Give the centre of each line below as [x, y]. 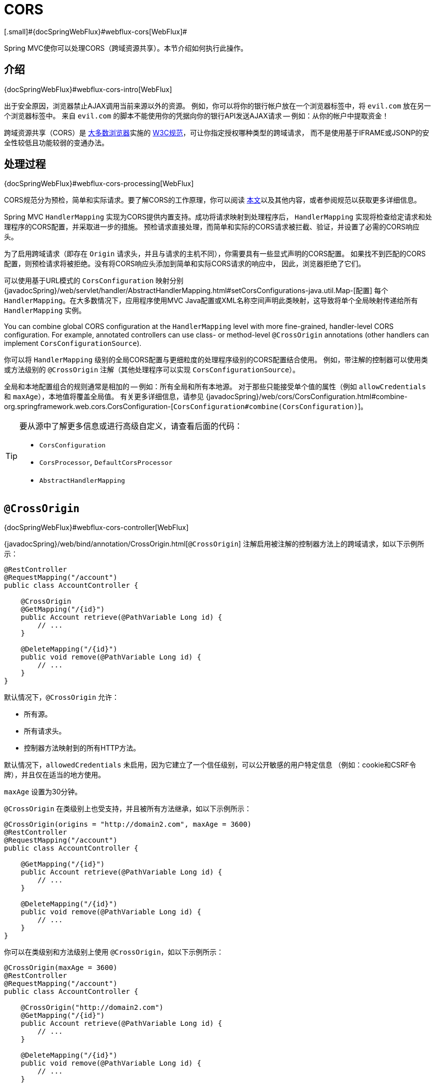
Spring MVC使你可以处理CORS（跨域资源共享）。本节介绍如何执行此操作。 [126, 48]
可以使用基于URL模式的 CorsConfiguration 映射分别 [94, 281]
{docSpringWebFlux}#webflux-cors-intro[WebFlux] [88, 89]
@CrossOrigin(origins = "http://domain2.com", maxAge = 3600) [128, 824]
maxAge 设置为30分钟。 [43, 792]
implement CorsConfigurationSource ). [73, 343]
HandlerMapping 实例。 [45, 311]
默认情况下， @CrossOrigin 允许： [62, 697]
